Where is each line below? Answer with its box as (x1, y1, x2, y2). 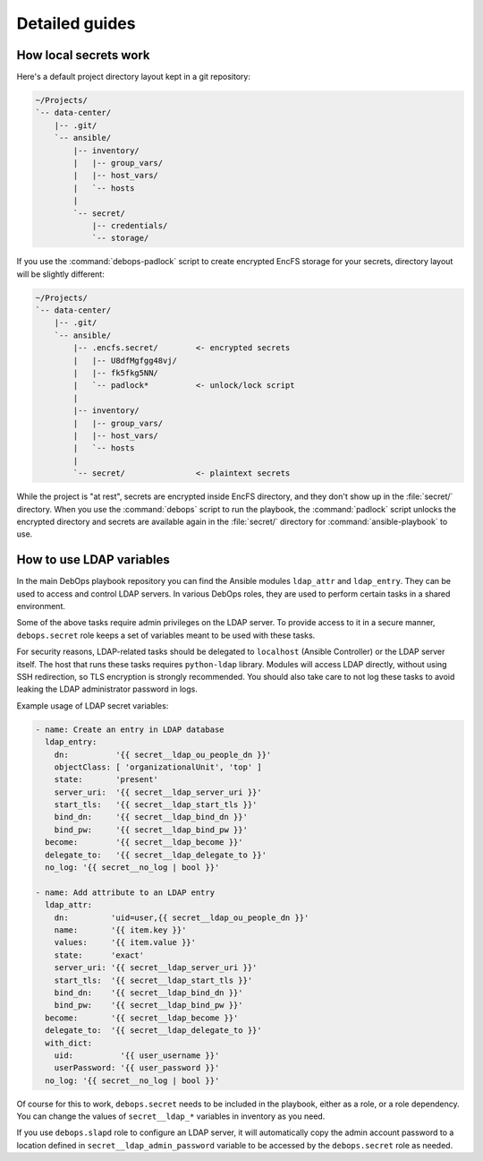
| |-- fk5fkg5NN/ (72, 368, 158, 378)
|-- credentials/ (91, 220, 168, 230)
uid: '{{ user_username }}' (54, 1050, 220, 1061)
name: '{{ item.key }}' (54, 924, 187, 935)
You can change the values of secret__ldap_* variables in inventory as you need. (16, 1111, 326, 1122)
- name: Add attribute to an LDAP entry (35, 887, 215, 898)
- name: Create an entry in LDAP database (35, 724, 225, 735)
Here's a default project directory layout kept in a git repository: (16, 72, 250, 82)
